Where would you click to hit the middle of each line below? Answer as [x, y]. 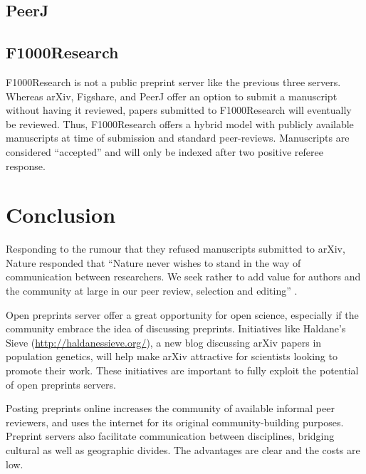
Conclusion [61, 215]
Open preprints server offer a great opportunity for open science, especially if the [182, 314]
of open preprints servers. [61, 384]
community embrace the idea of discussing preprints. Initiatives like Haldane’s [176, 328]
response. [26, 165]
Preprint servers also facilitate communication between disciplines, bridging [170, 436]
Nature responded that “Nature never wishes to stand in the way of [153, 262]
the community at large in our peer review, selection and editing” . [152, 291]
